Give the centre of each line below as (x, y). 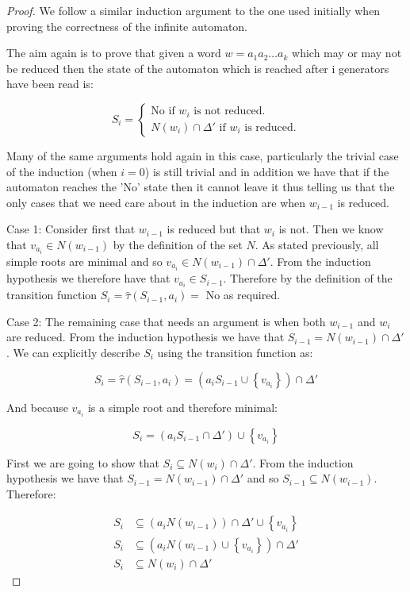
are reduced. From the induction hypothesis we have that (146, 337)
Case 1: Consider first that (71, 229)
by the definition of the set (178, 244)
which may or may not (347, 53)
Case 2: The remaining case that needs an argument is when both (166, 321)
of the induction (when (62, 171)
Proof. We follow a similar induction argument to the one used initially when (194, 10)
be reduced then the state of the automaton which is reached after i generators (198, 68)
